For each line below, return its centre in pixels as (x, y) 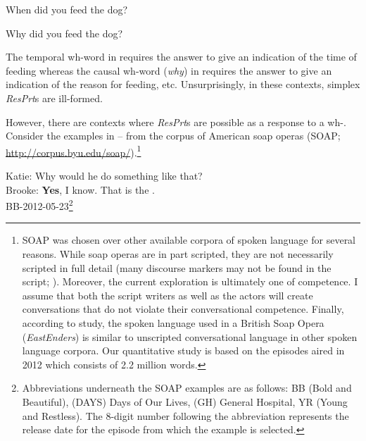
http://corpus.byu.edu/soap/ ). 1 (74, 151)
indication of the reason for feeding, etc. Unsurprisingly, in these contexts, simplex (183, 84)
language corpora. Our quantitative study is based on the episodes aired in (183, 350)
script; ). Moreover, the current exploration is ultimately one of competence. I (190, 281)
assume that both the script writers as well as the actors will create (168, 295)
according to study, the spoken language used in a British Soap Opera (173, 323)
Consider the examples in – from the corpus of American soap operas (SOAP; (173, 136)
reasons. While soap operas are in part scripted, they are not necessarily (178, 254)
